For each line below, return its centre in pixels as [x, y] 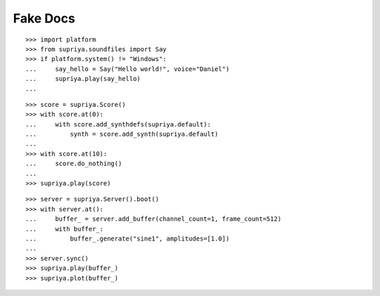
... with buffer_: [65, 229]
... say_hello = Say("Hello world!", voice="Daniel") [128, 69]
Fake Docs [44, 18]
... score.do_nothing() [74, 164]
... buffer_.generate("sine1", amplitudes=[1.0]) [128, 238]
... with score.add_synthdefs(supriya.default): [118, 124]
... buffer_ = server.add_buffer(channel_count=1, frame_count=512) [153, 219]
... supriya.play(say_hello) [83, 79]
